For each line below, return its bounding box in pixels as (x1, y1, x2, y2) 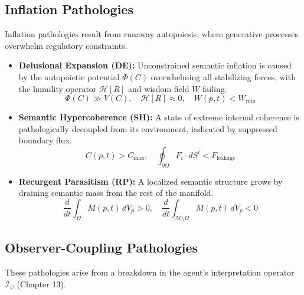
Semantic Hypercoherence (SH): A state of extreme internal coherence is (18, 111, 299, 123)
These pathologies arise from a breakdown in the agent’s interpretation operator (5, 265, 295, 278)
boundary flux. (18, 134, 72, 146)
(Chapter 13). (17, 277, 66, 290)
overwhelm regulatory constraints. (5, 39, 128, 51)
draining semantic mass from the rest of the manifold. (18, 186, 214, 199)
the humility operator (18, 82, 97, 94)
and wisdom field (128, 82, 189, 94)
